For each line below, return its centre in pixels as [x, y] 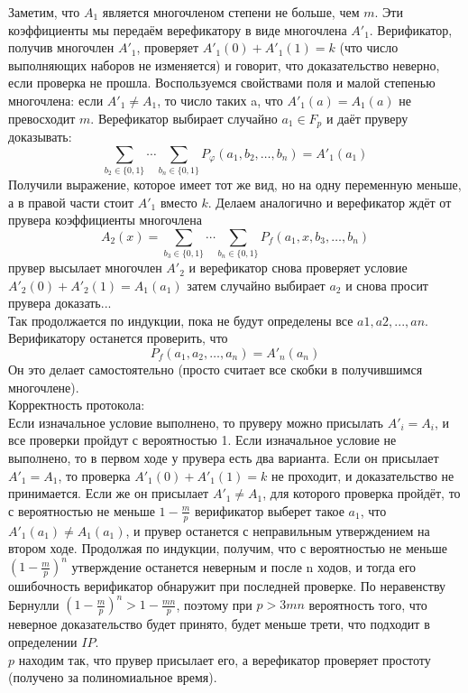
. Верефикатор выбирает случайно [184, 118]
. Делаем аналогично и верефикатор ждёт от [330, 202]
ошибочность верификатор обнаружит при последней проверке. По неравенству [227, 586]
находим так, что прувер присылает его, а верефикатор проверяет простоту [225, 659]
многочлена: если [56, 100]
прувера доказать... [60, 303]
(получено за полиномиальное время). [113, 677]
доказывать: [40, 137]
